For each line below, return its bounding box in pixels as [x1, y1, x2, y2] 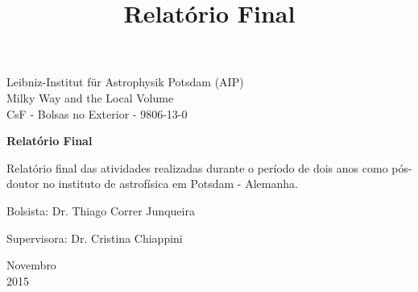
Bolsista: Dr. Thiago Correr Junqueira [6, 202, 195, 219]
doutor [6, 175, 39, 192]
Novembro [6, 257, 56, 273]
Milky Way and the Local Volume [6, 89, 174, 106]
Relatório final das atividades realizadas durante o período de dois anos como [6, 159, 388, 176]
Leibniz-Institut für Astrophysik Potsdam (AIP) [6, 73, 244, 90]
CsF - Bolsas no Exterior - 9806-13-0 [6, 105, 188, 122]
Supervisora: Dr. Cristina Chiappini [6, 229, 183, 246]
